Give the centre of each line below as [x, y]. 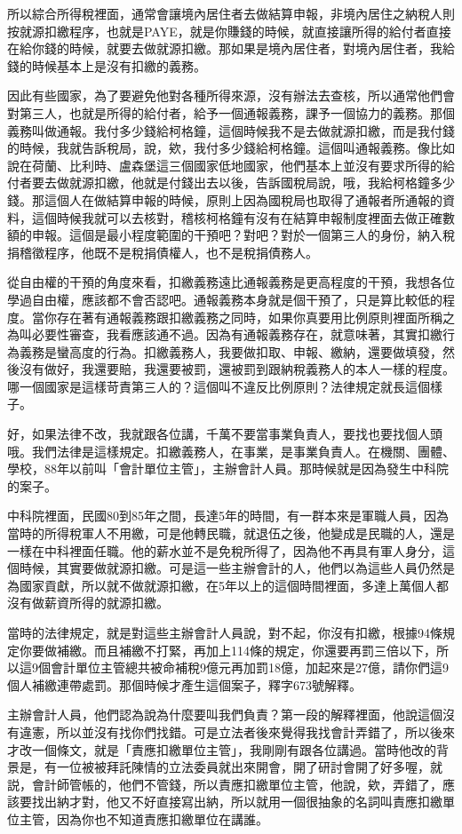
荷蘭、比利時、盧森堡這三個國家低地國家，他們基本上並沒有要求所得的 [237, 165]
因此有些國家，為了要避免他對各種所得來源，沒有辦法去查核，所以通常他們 [225, 95]
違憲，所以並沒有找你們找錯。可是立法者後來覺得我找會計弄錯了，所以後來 [237, 731]
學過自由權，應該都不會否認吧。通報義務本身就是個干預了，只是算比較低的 [225, 299]
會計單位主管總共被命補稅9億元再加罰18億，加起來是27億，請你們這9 [249, 667]
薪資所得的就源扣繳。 [106, 603]
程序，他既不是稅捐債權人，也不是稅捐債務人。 [181, 252]
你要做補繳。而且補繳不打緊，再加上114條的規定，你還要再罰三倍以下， [227, 650]
